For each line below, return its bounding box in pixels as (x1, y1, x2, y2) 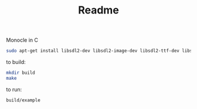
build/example (6, 97, 41, 103)
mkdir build (6, 70, 35, 76)
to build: (6, 59, 26, 66)
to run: (6, 86, 22, 93)
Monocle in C (6, 36, 39, 44)
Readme (78, 4, 119, 17)
